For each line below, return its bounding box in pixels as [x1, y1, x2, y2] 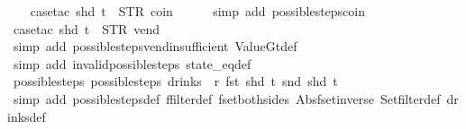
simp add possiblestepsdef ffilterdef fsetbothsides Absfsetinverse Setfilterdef [13, 89, 441, 107]
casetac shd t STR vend [13, 19, 160, 38]
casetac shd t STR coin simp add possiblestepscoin [30, 2, 365, 20]
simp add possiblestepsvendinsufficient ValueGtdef [13, 37, 297, 56]
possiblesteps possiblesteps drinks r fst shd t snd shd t [13, 72, 338, 90]
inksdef [7, 107, 46, 125]
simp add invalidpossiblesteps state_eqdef [13, 54, 251, 73]
